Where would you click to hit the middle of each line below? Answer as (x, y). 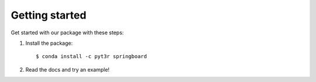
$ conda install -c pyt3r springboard (92, 56)
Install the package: (49, 43)
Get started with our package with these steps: (67, 33)
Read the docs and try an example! (68, 69)
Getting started (49, 15)
